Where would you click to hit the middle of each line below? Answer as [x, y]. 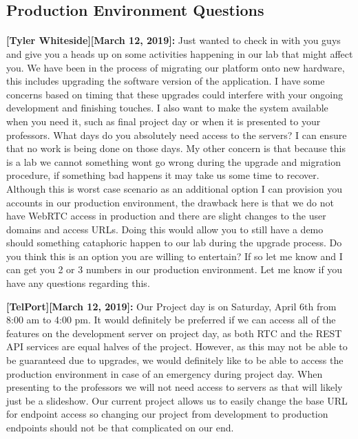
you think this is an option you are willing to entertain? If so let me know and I [175, 256]
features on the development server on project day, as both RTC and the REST [174, 333]
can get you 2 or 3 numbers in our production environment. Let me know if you [175, 269]
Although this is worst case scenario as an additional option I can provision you [174, 188]
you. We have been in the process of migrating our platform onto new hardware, [176, 67]
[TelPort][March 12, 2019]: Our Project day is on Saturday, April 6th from [171, 306]
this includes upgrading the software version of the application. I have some [166, 81]
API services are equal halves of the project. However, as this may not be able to [177, 346]
